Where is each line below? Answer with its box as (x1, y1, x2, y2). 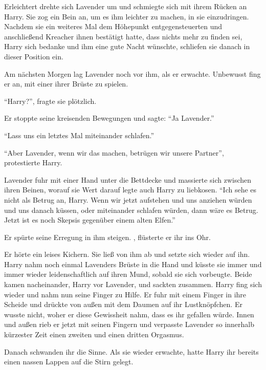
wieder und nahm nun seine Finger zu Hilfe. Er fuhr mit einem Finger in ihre (4, 289, 247, 299)
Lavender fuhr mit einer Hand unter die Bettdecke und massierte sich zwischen (4, 174, 252, 185)
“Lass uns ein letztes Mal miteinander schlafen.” (4, 129, 154, 140)
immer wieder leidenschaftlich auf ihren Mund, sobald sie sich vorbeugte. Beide (4, 269, 252, 279)
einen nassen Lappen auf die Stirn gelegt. (4, 356, 134, 367)
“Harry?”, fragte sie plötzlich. (4, 95, 97, 106)
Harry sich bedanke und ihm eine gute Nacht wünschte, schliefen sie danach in (4, 41, 250, 52)
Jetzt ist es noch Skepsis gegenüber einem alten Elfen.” (4, 214, 175, 225)
